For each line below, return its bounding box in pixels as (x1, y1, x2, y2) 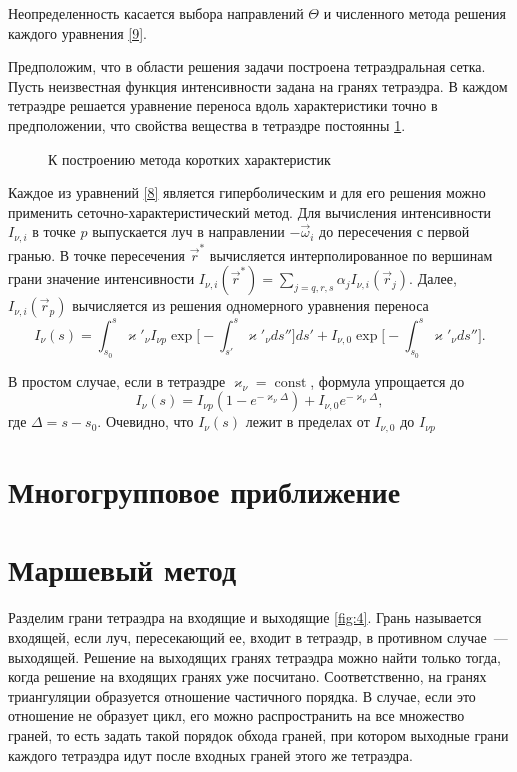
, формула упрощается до (310, 370, 465, 391)
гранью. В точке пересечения (8, 244, 185, 265)
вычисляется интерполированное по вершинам (209, 244, 493, 265)
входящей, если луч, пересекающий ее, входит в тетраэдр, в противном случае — (8, 626, 508, 647)
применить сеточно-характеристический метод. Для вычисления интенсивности (8, 201, 492, 222)
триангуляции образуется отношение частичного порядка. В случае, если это (8, 685, 476, 706)
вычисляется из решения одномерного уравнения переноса (72, 295, 429, 316)
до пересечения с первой (319, 221, 470, 242)
